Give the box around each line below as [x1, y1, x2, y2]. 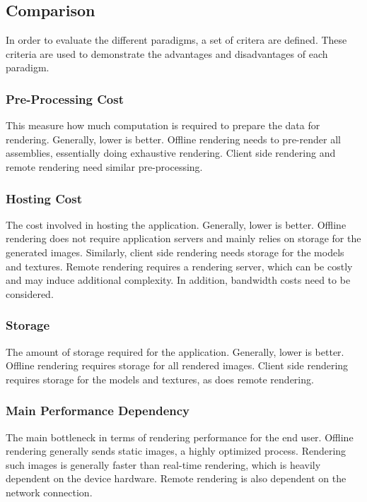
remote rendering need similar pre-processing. [6, 159, 203, 174]
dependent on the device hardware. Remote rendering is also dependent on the [6, 471, 346, 486]
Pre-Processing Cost [6, 90, 124, 107]
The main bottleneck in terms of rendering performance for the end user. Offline [6, 429, 354, 444]
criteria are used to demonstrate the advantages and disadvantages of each [6, 46, 328, 61]
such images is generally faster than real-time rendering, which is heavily [6, 457, 321, 472]
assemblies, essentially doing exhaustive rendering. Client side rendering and [6, 145, 336, 160]
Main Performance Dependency [6, 402, 190, 419]
